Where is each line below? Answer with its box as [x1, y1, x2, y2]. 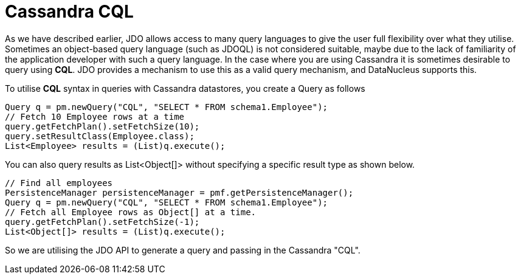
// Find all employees [5, 177, 113, 188]
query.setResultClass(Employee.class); [5, 131, 195, 141]
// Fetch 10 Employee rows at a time [5, 111, 185, 122]
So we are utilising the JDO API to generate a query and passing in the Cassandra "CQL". [5, 244, 361, 255]
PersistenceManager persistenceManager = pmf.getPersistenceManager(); [5, 187, 354, 198]
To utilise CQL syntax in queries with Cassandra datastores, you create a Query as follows [5, 83, 365, 94]
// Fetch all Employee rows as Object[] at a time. [5, 207, 257, 217]
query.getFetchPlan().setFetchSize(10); [5, 121, 200, 131]
